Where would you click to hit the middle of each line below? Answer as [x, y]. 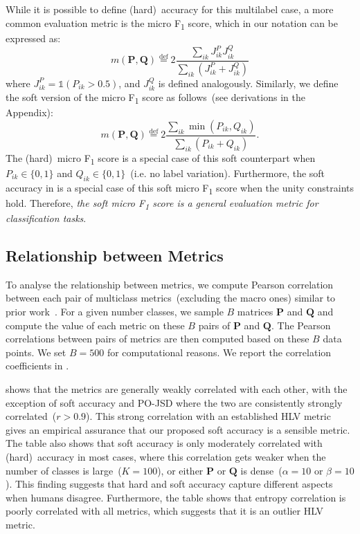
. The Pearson [301, 325]
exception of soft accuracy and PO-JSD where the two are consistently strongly [174, 402]
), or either [180, 470]
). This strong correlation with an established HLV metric [208, 416]
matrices [255, 311]
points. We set [36, 352]
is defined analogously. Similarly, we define [248, 83]
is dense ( [261, 470]
